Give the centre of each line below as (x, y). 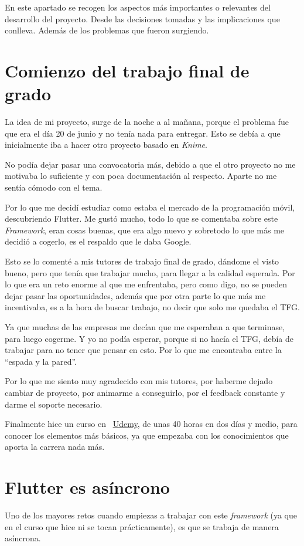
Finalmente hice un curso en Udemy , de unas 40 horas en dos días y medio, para (151, 424)
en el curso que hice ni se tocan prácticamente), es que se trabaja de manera (142, 526)
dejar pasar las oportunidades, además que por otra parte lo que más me (135, 295)
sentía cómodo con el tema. (54, 187)
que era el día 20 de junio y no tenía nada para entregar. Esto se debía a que (143, 133)
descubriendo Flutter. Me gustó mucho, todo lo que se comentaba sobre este (141, 218)
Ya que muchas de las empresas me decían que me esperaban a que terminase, (145, 327)
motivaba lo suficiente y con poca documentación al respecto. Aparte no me (141, 176)
